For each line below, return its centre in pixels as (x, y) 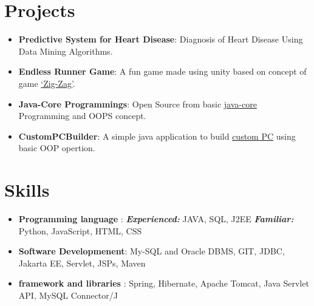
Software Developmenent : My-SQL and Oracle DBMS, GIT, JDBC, (152, 251)
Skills (27, 190)
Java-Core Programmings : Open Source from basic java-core (138, 104)
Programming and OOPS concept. (82, 116)
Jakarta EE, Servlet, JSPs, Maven (82, 263)
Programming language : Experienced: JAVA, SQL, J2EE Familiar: (156, 219)
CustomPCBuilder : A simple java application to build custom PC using (157, 136)
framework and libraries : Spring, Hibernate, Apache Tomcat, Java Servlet (164, 283)
